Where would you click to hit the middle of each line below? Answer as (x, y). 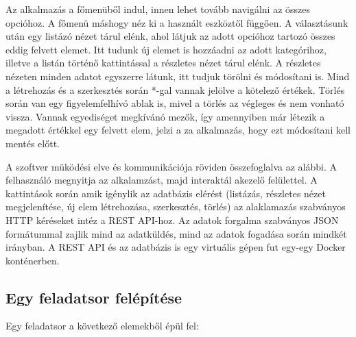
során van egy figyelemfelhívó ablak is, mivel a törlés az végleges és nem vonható (175, 103)
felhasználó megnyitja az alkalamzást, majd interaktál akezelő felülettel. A (162, 180)
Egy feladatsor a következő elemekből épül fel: (102, 326)
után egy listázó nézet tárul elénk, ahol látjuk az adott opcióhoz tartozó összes (170, 36)
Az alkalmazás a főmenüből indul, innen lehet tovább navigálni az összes (158, 9)
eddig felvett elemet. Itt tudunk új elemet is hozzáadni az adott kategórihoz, (166, 49)
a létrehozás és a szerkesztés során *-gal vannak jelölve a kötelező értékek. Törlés (175, 89)
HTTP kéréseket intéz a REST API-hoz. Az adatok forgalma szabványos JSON (172, 220)
